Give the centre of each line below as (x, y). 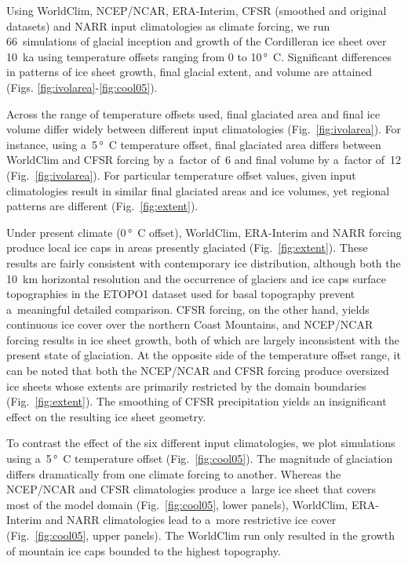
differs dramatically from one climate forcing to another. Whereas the (174, 473)
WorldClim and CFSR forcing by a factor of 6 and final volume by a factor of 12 (204, 160)
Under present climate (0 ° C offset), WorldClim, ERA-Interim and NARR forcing (204, 232)
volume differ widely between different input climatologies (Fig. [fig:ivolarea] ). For (204, 129)
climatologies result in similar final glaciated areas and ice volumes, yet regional (198, 190)
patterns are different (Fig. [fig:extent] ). (102, 206)
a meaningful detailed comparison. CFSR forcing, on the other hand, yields (188, 309)
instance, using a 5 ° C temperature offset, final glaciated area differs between (194, 144)
